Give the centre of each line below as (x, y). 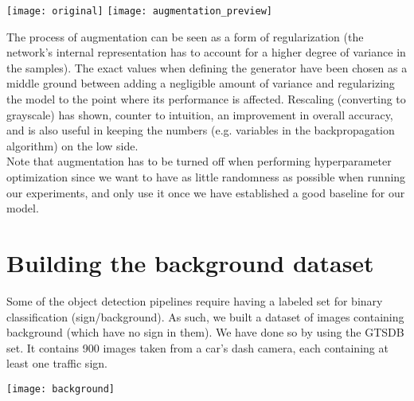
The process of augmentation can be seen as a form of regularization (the (185, 36)
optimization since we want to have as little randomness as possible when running (206, 177)
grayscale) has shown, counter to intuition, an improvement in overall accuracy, (200, 114)
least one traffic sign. (57, 363)
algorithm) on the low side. (72, 145)
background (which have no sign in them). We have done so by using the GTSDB (205, 332)
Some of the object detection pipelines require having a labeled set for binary (195, 300)
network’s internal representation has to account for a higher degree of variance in (206, 52)
